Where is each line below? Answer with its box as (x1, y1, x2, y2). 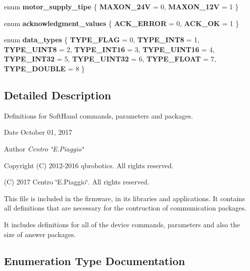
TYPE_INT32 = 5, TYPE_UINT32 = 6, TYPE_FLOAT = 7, (4, 54, 216, 64)
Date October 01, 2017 (4, 127, 72, 137)
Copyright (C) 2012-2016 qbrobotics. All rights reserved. (4, 160, 174, 170)
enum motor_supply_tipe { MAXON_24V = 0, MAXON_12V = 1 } (4, 1, 239, 11)
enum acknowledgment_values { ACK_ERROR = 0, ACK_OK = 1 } (4, 18, 239, 28)
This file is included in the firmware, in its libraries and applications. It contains (4, 193, 245, 203)
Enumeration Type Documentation (4, 253, 185, 268)
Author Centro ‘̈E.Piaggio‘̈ (4, 143, 84, 153)
